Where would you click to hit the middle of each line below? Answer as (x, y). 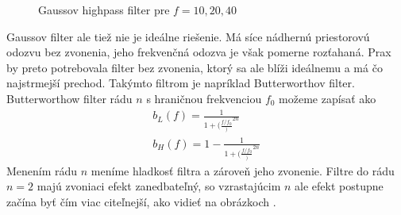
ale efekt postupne (339, 186)
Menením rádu (42, 170)
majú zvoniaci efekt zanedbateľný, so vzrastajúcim (159, 186)
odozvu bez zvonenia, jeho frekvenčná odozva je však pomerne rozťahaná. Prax (199, 52)
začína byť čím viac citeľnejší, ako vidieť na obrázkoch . (141, 201)
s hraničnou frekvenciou (204, 98)
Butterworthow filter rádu (69, 98)
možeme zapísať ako (328, 98)
